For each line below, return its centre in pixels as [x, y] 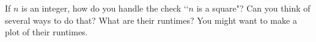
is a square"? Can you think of [253, 8]
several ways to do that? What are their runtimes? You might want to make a [151, 20]
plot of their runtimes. [46, 32]
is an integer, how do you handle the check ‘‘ [105, 8]
